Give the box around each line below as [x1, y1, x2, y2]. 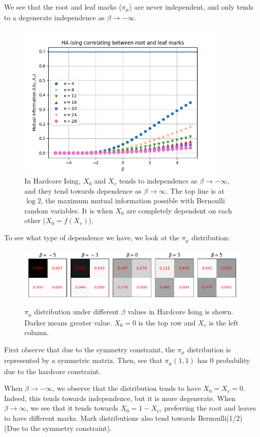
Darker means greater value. [24, 317, 112, 327]
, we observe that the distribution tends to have [52, 383, 201, 393]
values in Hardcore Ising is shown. [127, 306, 234, 317]
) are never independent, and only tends [129, 2, 254, 12]
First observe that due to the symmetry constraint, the [4, 344, 175, 354]
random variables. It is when [24, 205, 113, 215]
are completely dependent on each [126, 205, 232, 215]
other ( [24, 215, 46, 226]
